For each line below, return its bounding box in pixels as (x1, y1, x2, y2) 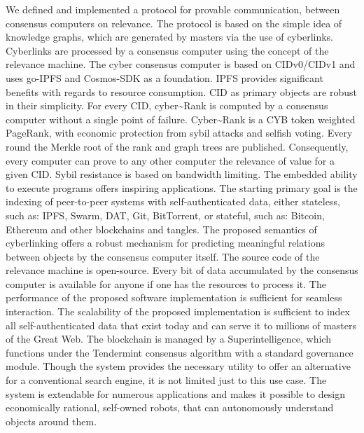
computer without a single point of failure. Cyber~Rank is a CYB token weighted (6, 111, 356, 126)
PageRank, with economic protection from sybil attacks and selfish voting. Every (6, 125, 353, 140)
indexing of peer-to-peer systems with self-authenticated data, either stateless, (6, 194, 340, 209)
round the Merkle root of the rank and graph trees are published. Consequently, (6, 139, 349, 153)
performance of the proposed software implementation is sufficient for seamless (6, 290, 342, 305)
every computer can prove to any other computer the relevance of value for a (6, 153, 335, 167)
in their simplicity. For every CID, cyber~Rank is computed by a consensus (6, 98, 328, 113)
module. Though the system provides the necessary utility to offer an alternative (6, 359, 351, 373)
